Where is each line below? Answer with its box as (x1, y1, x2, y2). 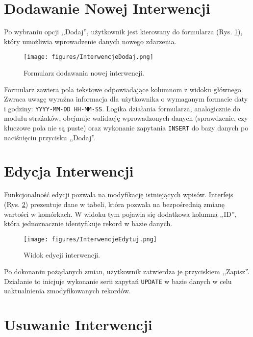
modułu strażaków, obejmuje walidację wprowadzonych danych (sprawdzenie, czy (4, 113, 248, 123)
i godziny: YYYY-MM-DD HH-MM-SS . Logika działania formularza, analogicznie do (4, 103, 240, 113)
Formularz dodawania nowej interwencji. (24, 67, 145, 78)
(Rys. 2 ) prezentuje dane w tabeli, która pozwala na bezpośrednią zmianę (4, 199, 225, 209)
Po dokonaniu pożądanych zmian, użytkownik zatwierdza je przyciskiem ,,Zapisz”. (4, 266, 250, 276)
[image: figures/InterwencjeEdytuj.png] (24, 235, 157, 243)
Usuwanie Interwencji (4, 314, 152, 335)
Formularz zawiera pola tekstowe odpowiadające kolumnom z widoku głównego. (4, 84, 243, 94)
